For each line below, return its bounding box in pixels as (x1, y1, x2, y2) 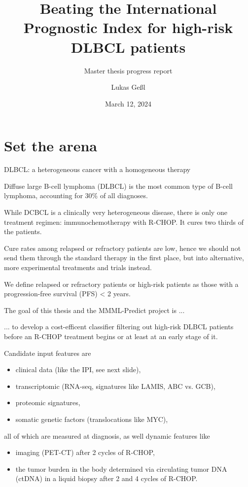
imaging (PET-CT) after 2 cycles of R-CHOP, (15, 447, 155, 457)
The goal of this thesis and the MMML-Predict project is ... (4, 305, 185, 315)
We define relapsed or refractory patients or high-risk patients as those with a (4, 278, 239, 289)
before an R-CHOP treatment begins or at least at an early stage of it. (4, 331, 218, 341)
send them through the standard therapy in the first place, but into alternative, (4, 252, 244, 263)
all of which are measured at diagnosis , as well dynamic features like (4, 430, 210, 441)
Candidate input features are (4, 348, 91, 358)
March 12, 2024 (105, 98, 152, 108)
